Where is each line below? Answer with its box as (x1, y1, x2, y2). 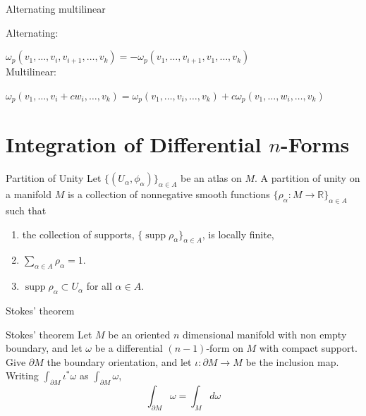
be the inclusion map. (245, 354, 339, 369)
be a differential (94, 341, 163, 355)
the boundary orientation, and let (47, 354, 192, 369)
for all (86, 279, 112, 293)
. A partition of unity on (255, 171, 360, 185)
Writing (6, 368, 39, 383)
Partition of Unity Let (6, 171, 102, 185)
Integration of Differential (6, 130, 262, 159)
